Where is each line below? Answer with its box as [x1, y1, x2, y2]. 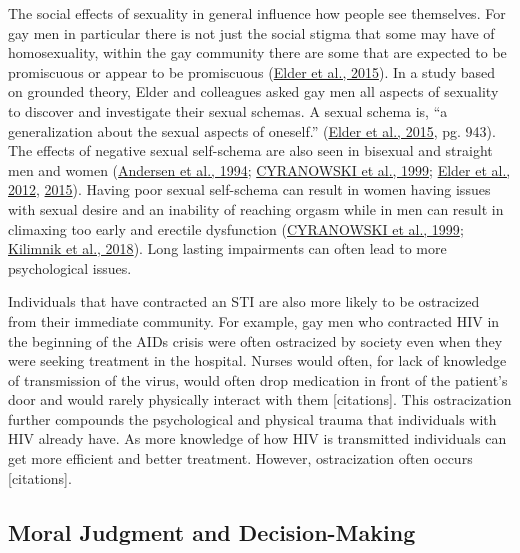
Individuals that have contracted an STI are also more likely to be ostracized [8, 291, 480, 312]
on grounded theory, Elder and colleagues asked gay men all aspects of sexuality [8, 81, 499, 102]
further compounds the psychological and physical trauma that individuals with [8, 408, 497, 429]
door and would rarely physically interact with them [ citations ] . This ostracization [8, 389, 512, 410]
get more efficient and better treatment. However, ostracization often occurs [8, 448, 473, 469]
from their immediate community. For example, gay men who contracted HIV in [8, 310, 500, 331]
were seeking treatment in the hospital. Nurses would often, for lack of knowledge [8, 350, 507, 371]
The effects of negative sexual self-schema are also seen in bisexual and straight [8, 140, 493, 161]
